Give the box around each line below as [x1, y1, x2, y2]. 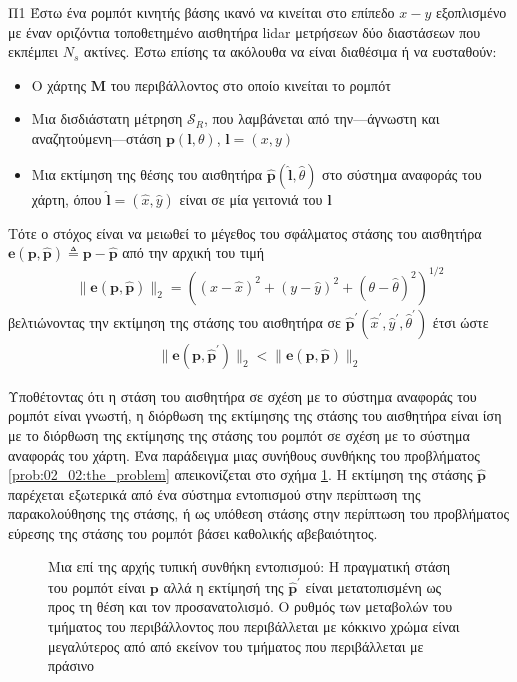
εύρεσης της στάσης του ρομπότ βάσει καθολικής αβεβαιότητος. [8, 522, 378, 543]
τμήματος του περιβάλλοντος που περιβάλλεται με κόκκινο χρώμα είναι [48, 615, 460, 636]
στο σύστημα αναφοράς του [322, 163, 482, 184]
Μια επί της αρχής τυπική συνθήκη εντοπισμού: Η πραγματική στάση [48, 556, 451, 577]
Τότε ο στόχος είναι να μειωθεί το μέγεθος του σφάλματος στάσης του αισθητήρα [8, 222, 482, 243]
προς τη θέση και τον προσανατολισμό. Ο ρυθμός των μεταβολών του [48, 596, 453, 617]
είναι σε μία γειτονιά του [179, 188, 323, 209]
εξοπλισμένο [435, 2, 507, 22]
